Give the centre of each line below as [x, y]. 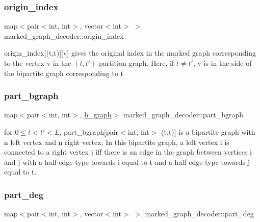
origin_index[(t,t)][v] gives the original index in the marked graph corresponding [130, 53]
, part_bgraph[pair [89, 132]
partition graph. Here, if [136, 63]
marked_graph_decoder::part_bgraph [183, 115]
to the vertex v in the [38, 63]
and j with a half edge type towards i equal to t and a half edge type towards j [127, 162]
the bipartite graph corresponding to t [64, 73]
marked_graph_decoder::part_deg [199, 214]
